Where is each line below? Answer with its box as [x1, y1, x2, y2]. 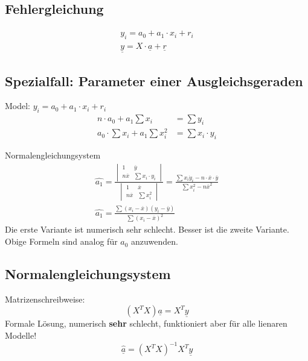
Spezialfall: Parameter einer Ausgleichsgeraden [5, 71, 303, 90]
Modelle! [5, 329, 37, 342]
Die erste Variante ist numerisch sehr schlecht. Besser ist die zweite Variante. [5, 223, 289, 236]
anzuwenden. [131, 235, 178, 248]
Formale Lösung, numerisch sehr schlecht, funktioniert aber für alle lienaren [5, 317, 287, 330]
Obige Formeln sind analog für [5, 235, 118, 248]
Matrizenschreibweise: [5, 292, 85, 305]
